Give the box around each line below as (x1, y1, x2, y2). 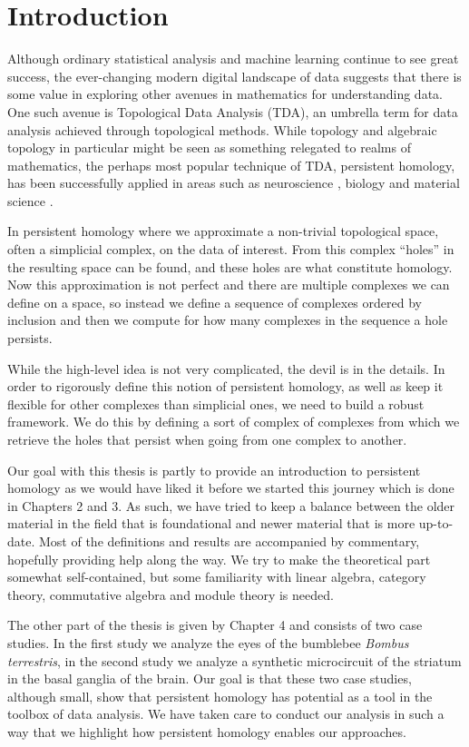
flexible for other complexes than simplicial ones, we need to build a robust (7, 394, 425, 413)
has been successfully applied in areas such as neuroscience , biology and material (7, 173, 460, 192)
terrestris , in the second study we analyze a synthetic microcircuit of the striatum (7, 651, 462, 670)
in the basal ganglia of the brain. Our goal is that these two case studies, (7, 669, 412, 688)
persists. (7, 329, 53, 348)
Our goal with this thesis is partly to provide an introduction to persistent (7, 460, 421, 479)
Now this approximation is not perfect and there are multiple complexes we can (7, 275, 450, 294)
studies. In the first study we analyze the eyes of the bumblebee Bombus (7, 633, 409, 652)
